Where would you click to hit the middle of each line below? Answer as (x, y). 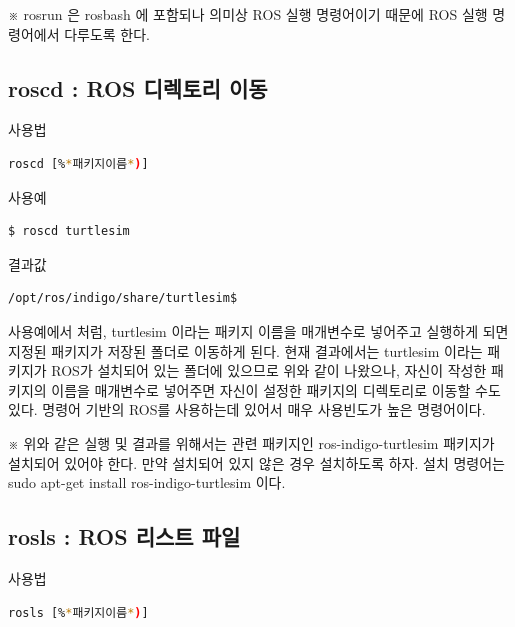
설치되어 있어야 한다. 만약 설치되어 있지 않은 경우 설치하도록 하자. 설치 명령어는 (256, 462)
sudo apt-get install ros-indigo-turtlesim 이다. (147, 482)
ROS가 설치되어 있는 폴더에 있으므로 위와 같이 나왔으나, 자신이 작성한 (269, 370)
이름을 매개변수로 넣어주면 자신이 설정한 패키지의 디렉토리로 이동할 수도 (276, 389)
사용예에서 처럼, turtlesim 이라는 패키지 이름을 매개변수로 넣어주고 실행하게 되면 (258, 330)
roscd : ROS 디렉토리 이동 (138, 87)
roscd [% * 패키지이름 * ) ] (78, 163)
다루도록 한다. (107, 33)
